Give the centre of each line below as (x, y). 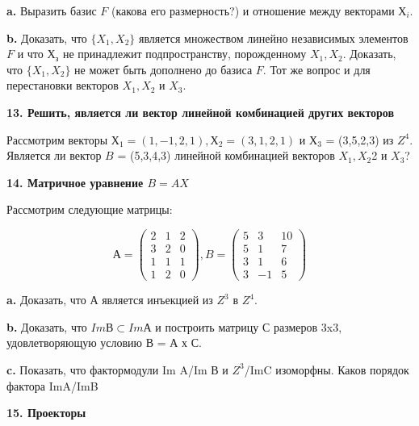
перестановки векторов (63, 85)
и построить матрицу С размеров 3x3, (249, 326)
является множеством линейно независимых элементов (273, 38)
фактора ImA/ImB (52, 385)
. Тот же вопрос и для (316, 69)
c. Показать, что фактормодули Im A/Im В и (117, 369)
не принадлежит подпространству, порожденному (184, 54)
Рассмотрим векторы (57, 139)
